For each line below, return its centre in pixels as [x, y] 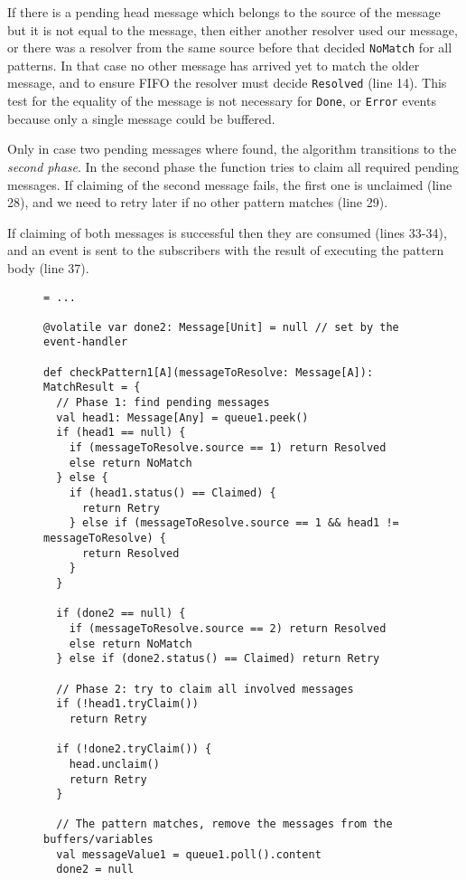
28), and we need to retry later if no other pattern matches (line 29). [198, 202]
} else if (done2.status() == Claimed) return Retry [218, 659]
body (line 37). [48, 267]
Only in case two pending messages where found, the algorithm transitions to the [232, 149]
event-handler [86, 342]
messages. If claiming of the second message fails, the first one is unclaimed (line [230, 184]
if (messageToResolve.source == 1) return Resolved [228, 448]
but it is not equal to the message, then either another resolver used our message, [233, 29]
